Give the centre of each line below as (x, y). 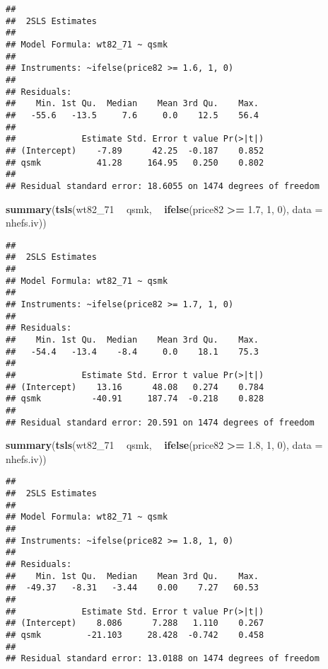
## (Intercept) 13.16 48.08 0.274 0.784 (135, 387)
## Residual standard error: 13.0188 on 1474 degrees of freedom (163, 659)
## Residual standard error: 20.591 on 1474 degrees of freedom (160, 422)
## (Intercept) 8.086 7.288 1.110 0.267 (135, 623)
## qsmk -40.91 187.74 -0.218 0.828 (135, 399)
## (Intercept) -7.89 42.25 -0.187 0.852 (135, 150)
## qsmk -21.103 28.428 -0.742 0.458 (135, 635)
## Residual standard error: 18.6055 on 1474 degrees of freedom (163, 186)
